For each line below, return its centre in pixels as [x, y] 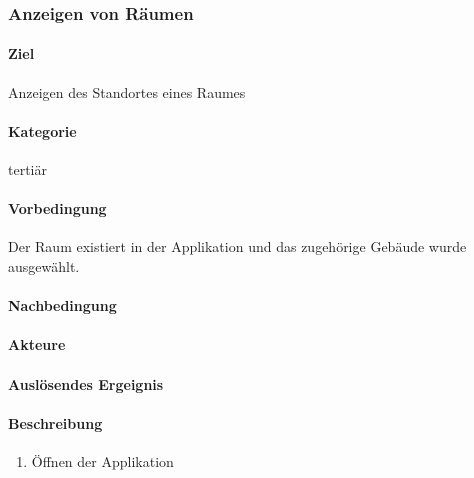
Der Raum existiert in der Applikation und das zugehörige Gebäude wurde [237, 246]
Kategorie [42, 130]
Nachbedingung [62, 305]
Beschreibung [55, 422]
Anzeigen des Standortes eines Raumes [127, 91]
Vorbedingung [57, 208]
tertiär [27, 169]
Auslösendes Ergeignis [86, 383]
